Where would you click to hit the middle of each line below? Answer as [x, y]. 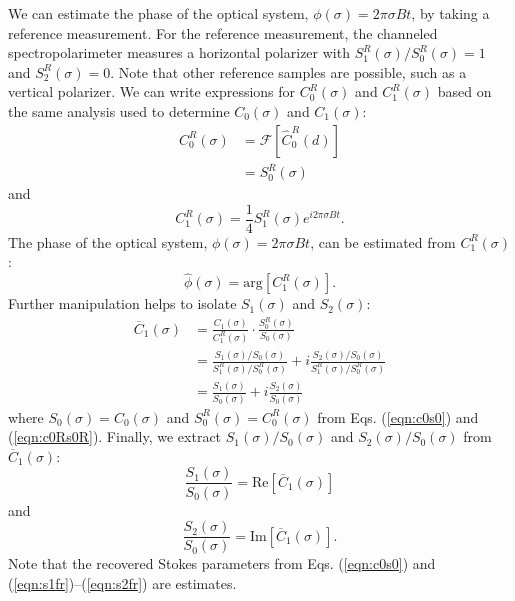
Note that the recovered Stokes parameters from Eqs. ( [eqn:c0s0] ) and [222, 563]
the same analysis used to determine [119, 110]
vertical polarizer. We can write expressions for [152, 91]
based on [464, 91]
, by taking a [450, 13]
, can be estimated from [383, 241]
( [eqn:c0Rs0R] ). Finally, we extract [115, 436]
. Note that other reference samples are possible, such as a [288, 71]
